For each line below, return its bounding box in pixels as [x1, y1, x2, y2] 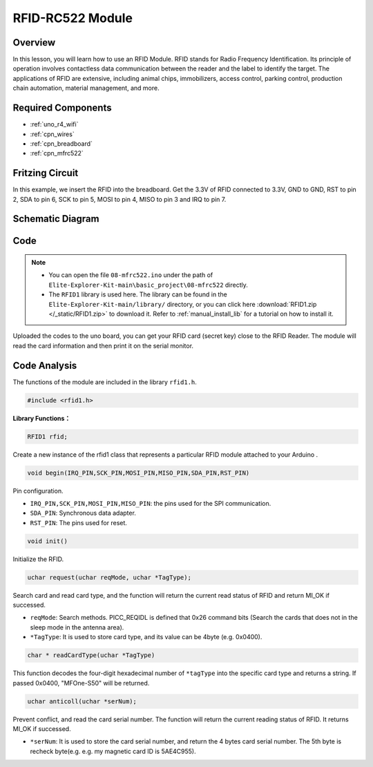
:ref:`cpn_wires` [30, 130, 75, 138]
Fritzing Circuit [12, 167, 79, 179]
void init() [27, 537, 68, 545]
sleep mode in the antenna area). [30, 623, 124, 632]
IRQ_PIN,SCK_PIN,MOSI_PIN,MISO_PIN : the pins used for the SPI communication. [30, 499, 271, 507]
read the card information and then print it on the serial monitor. [12, 341, 193, 350]
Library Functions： [12, 414, 71, 422]
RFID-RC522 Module [12, 10, 133, 26]
